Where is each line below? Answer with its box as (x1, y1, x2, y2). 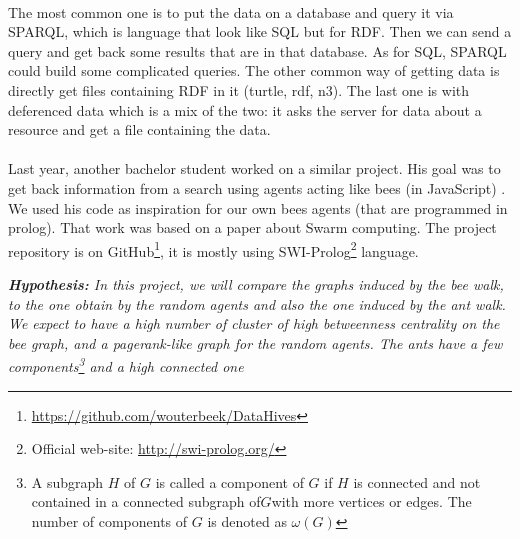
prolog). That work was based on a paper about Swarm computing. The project (8, 217, 497, 238)
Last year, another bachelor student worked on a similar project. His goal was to (8, 158, 501, 179)
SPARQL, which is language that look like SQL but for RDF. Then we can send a (8, 21, 512, 42)
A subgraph (31, 471, 104, 492)
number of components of (31, 510, 188, 531)
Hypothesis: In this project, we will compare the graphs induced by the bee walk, (8, 273, 504, 294)
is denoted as (207, 510, 287, 531)
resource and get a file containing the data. (8, 119, 271, 140)
